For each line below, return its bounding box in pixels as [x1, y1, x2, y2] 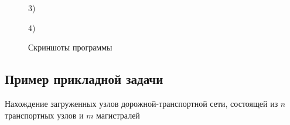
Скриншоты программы [28, 41, 112, 53]
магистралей [96, 109, 140, 121]
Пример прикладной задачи [5, 70, 163, 88]
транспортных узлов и [5, 109, 84, 121]
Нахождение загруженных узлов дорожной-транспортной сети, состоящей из [5, 97, 278, 109]
